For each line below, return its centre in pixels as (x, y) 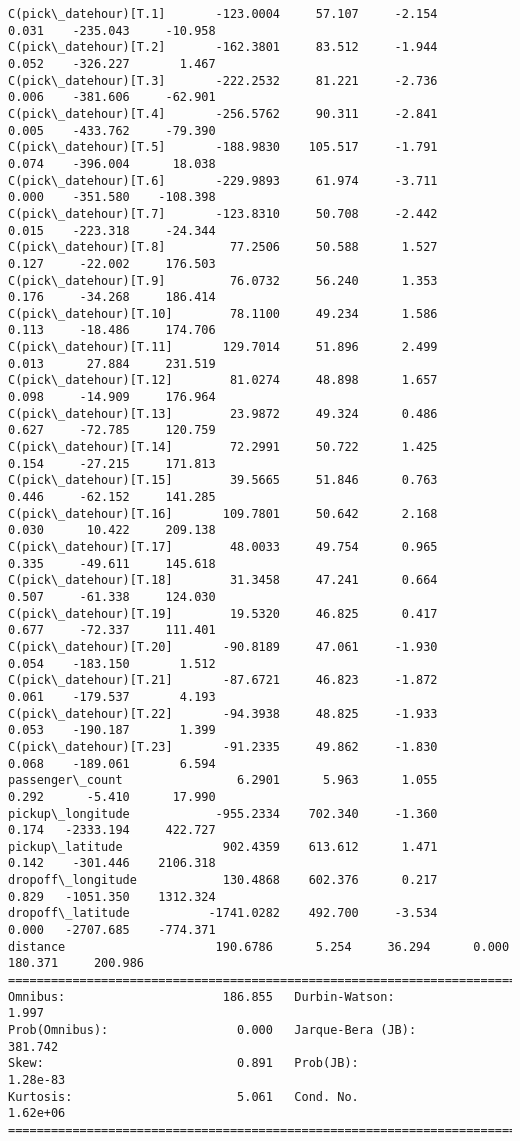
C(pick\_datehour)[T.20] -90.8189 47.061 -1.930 (223, 646)
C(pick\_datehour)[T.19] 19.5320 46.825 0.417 (223, 613)
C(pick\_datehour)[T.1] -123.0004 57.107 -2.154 (223, 14)
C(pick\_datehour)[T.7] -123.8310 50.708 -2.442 (223, 213)
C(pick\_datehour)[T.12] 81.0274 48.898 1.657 (223, 380)
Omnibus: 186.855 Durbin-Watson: (201, 996)
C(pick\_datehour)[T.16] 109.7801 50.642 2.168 (223, 513)
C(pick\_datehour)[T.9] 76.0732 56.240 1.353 (223, 280)
